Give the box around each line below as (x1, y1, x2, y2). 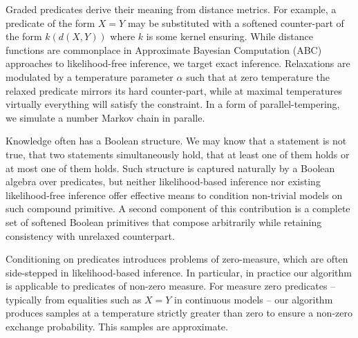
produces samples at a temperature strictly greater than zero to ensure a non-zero (6, 306, 352, 320)
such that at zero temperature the (186, 69, 330, 84)
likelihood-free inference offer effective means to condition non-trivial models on (6, 187, 343, 202)
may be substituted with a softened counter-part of (127, 15, 344, 30)
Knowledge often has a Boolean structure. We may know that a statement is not (6, 133, 347, 148)
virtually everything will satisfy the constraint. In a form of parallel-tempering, (6, 97, 340, 111)
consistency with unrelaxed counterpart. (6, 228, 175, 243)
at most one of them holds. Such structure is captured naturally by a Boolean (6, 160, 335, 175)
